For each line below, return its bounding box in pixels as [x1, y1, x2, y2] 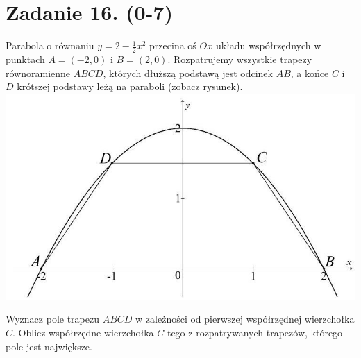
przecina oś [149, 38, 196, 53]
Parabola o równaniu [6, 38, 94, 53]
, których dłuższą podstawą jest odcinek [103, 65, 273, 80]
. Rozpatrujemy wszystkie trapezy [167, 51, 312, 66]
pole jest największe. [6, 339, 92, 353]
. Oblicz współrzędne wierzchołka [12, 325, 154, 339]
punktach [6, 51, 45, 66]
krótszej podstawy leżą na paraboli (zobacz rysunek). [17, 79, 243, 94]
